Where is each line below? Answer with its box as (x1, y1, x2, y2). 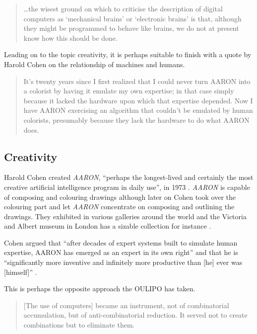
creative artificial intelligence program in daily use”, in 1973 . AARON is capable (4, 181, 250, 192)
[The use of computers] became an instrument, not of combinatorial (23, 300, 229, 310)
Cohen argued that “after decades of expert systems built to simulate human (4, 237, 238, 248)
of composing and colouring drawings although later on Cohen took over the (4, 191, 236, 202)
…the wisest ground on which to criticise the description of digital (23, 3, 223, 13)
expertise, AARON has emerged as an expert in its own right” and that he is (4, 247, 238, 257)
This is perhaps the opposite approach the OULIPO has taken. (4, 283, 195, 294)
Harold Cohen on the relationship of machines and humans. (4, 59, 185, 69)
